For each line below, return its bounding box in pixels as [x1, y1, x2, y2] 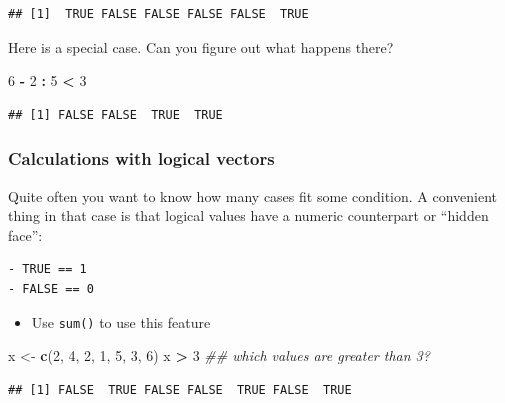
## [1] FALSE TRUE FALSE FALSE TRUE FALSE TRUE [8, 382, 352, 397]
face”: [8, 224, 43, 245]
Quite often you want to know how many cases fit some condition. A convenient [8, 185, 498, 206]
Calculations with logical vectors [8, 146, 275, 171]
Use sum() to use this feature [31, 311, 211, 332]
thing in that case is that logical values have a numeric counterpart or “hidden [8, 205, 489, 226]
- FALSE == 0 [8, 281, 94, 296]
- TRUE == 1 [8, 262, 87, 277]
